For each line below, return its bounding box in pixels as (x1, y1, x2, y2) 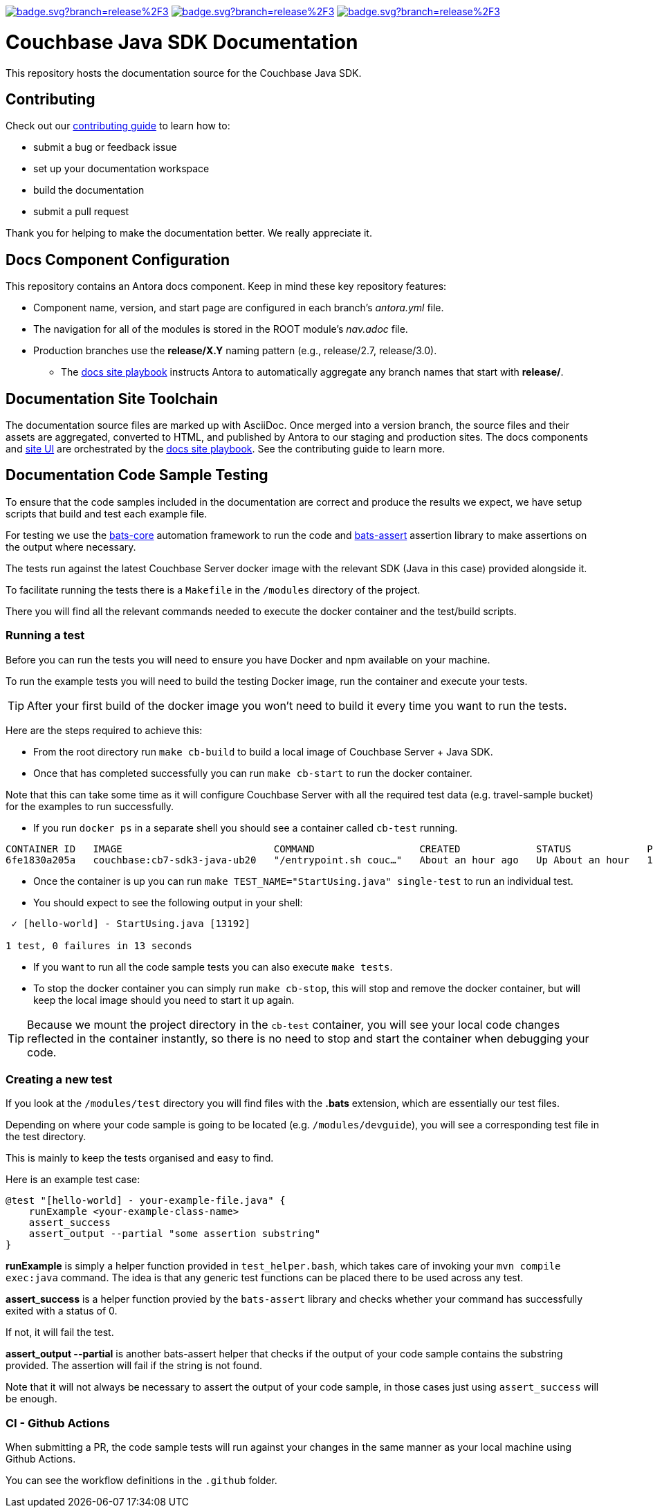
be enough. (6, 1393, 57, 1405)
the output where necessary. (6, 540, 136, 553)
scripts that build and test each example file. (6, 507, 208, 520)
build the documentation (33, 184, 145, 196)
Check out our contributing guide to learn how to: (6, 120, 230, 132)
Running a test (6, 628, 85, 643)
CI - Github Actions (6, 1416, 110, 1430)
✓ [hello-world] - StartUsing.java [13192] (11, 917, 251, 929)
